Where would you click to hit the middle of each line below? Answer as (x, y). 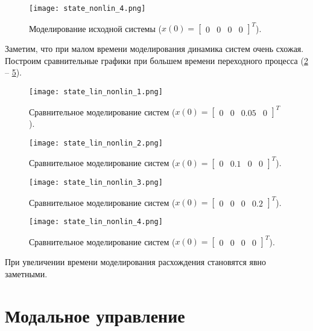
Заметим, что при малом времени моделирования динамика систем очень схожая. (154, 49)
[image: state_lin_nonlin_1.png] (96, 92)
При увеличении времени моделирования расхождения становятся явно (136, 262)
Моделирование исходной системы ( (95, 28)
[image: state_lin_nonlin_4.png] (96, 222)
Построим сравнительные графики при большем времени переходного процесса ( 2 (156, 60)
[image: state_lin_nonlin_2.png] (96, 143)
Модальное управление (95, 315)
